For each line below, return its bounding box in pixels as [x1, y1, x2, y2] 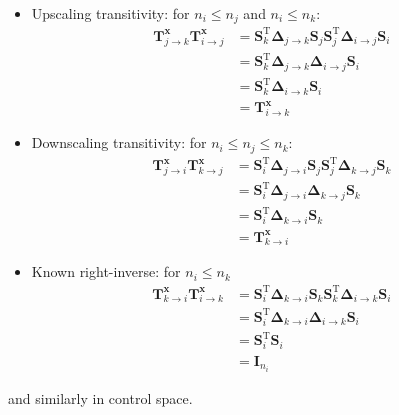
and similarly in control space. [8, 388, 193, 409]
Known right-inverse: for [31, 261, 181, 282]
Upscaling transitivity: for [31, 3, 190, 23]
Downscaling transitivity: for [31, 132, 207, 153]
